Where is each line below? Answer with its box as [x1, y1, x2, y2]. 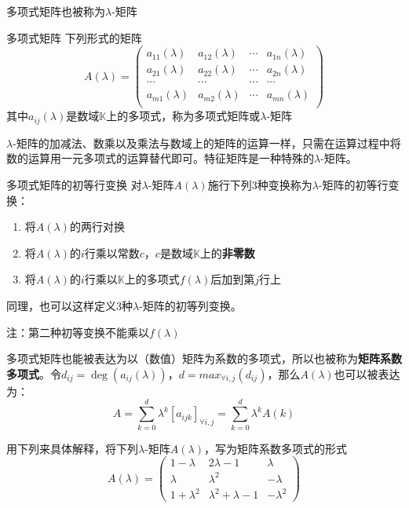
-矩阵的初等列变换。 [139, 298, 242, 314]
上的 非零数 [199, 244, 255, 261]
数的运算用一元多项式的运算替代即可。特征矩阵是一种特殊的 [6, 150, 314, 166]
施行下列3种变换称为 [207, 177, 312, 193]
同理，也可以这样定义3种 [6, 298, 133, 314]
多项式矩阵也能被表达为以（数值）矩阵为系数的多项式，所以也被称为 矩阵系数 [6, 350, 402, 367]
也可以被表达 [334, 365, 400, 382]
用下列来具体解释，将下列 [6, 440, 138, 456]
